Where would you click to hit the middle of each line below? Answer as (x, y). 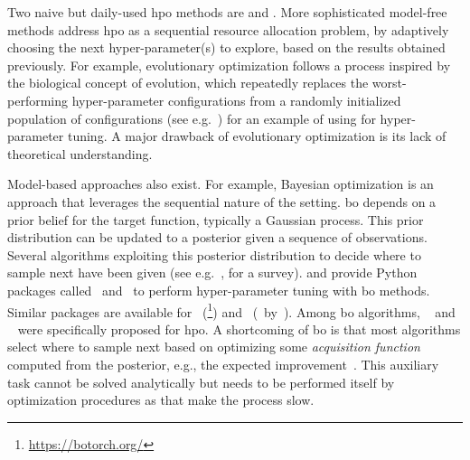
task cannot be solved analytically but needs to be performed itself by (201, 382)
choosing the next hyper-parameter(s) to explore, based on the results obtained (226, 47)
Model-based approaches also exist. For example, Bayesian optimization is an (221, 184)
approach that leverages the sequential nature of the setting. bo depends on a (222, 201)
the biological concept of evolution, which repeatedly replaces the (188, 83)
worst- (389, 83)
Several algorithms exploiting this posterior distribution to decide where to (214, 254)
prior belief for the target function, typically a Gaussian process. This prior (216, 219)
